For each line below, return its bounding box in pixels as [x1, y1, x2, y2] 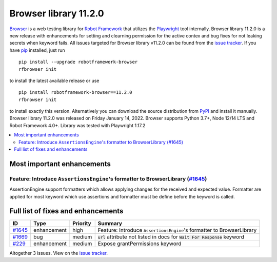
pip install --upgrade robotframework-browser [18, 59, 138, 65]
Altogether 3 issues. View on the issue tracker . [9, 250, 108, 256]
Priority [72, 220, 92, 227]
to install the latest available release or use [9, 77, 100, 84]
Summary [97, 220, 123, 227]
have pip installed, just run [9, 47, 65, 53]
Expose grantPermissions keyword [97, 240, 182, 247]
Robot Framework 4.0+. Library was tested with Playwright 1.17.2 [9, 122, 146, 128]
